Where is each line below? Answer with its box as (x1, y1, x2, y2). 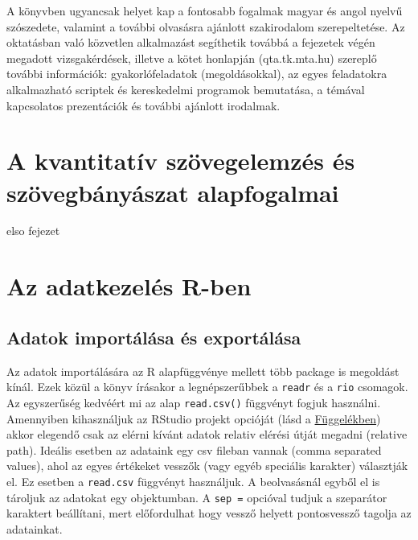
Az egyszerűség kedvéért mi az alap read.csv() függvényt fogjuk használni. (6, 394, 381, 410)
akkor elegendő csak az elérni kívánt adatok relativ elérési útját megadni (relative (6, 426, 408, 443)
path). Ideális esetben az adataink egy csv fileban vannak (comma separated (6, 441, 382, 458)
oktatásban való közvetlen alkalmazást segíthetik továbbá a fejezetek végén (6, 34, 375, 51)
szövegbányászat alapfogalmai (6, 175, 339, 208)
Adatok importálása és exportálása (6, 324, 301, 349)
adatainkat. (6, 520, 63, 537)
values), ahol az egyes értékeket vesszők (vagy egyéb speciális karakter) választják (6, 457, 408, 474)
